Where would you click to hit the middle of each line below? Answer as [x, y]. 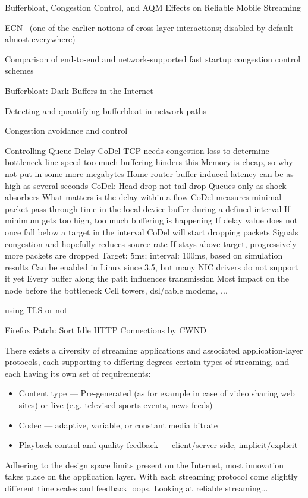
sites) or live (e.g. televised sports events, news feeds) [116, 405]
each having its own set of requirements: [78, 373]
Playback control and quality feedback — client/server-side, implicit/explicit [158, 445]
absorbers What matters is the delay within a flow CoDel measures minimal [143, 197]
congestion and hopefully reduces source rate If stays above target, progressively [151, 243]
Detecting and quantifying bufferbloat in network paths [106, 110]
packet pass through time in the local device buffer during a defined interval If [147, 208]
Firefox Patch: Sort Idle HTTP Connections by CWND [106, 330]
